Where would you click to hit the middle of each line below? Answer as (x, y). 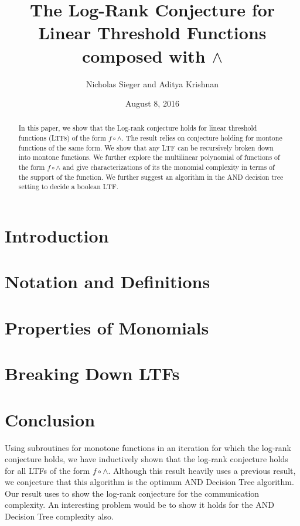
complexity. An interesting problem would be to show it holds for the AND (139, 505)
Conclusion (50, 419)
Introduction (57, 236)
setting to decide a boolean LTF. (68, 187)
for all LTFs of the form (47, 470)
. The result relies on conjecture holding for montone (202, 138)
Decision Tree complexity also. (59, 516)
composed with (144, 55)
